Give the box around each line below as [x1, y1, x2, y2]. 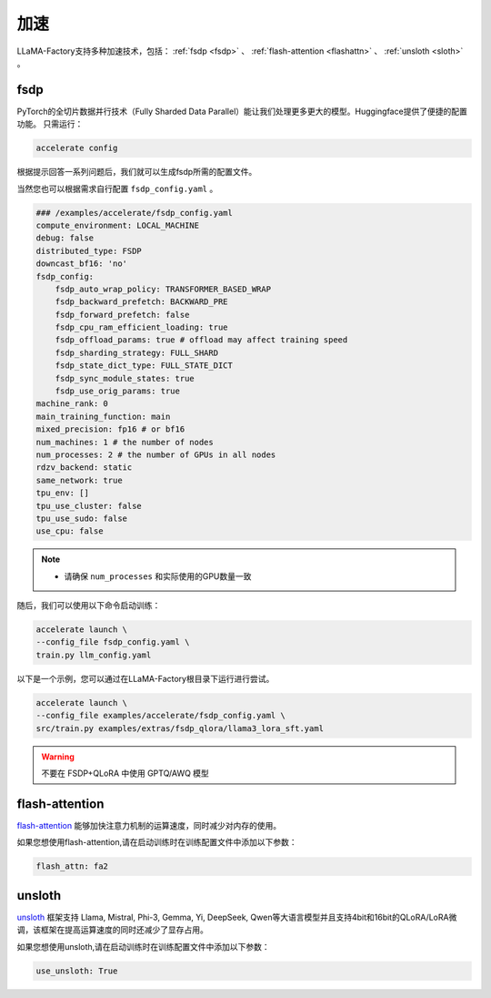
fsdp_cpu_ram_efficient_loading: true [55, 322, 228, 332]
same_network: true [35, 474, 123, 485]
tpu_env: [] [35, 488, 90, 498]
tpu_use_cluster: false [35, 501, 143, 511]
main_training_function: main [35, 411, 171, 422]
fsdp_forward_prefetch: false [55, 310, 190, 320]
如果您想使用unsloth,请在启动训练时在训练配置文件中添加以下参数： [16, 941, 270, 952]
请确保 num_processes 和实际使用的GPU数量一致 [64, 570, 252, 582]
